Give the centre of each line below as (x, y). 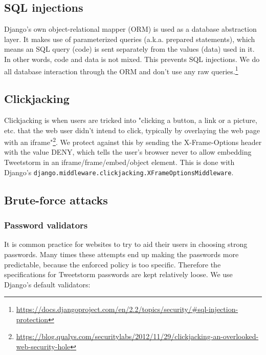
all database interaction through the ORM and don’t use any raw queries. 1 (121, 70)
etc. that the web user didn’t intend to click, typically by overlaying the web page (132, 130)
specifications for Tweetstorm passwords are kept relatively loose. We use (118, 274)
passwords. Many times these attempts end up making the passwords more (121, 254)
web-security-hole (43, 347)
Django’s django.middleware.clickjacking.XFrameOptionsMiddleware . (119, 172)
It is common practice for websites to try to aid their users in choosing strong (126, 244)
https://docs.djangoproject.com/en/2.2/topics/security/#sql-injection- (127, 309)
